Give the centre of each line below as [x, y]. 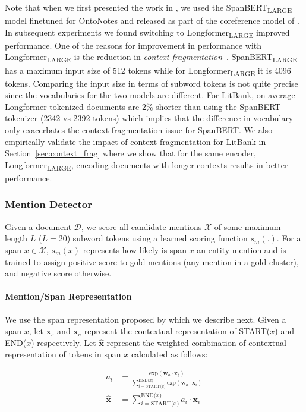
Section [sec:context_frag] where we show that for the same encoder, [130, 153]
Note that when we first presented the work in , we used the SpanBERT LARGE [149, 8]
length [16, 238]
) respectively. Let [64, 342]
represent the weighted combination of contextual [196, 342]
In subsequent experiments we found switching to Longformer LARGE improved [147, 33]
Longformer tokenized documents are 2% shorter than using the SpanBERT [143, 106]
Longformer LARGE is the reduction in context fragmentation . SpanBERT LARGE [151, 58]
